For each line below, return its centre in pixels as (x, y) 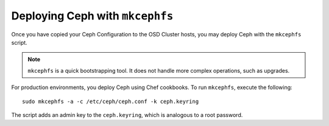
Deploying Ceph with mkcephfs (92, 16)
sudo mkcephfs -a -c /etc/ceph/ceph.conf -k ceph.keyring (111, 101)
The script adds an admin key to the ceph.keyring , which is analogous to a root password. (127, 114)
